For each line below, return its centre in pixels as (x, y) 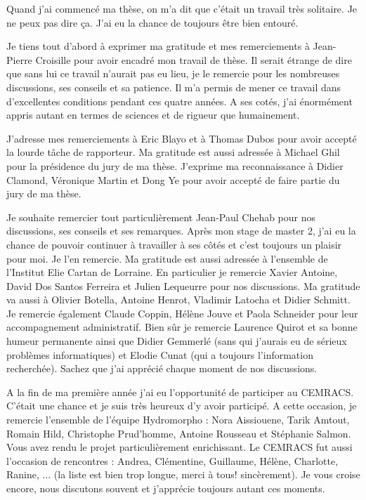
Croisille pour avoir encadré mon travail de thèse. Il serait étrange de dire (194, 59)
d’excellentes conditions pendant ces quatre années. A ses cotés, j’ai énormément (179, 101)
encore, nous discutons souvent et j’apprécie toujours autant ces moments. (166, 488)
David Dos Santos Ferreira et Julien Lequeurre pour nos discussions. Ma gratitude (183, 285)
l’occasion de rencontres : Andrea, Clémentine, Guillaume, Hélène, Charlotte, (172, 460)
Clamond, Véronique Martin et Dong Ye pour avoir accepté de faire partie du (173, 179)
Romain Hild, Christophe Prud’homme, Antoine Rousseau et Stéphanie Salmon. (179, 433)
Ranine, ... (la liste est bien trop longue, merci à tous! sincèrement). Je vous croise (183, 474)
